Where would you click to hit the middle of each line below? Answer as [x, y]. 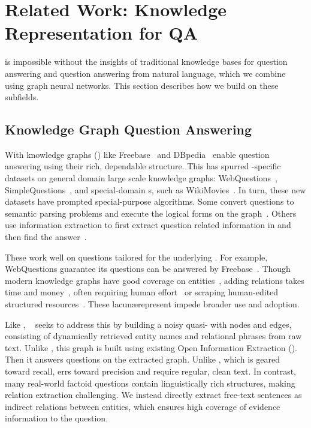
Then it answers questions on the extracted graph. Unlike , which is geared [143, 359]
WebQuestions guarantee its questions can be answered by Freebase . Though [148, 269]
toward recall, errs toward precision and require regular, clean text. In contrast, [150, 371]
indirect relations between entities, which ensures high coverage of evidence [143, 406]
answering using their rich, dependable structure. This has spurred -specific [143, 166]
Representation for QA [102, 33]
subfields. [22, 97]
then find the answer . [46, 237]
